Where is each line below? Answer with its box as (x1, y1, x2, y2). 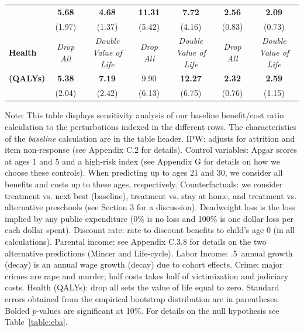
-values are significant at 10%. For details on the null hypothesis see (36, 304, 279, 316)
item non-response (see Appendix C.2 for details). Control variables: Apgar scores (5, 143, 298, 156)
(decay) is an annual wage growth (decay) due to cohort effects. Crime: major (5, 258, 283, 271)
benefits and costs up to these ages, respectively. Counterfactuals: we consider (5, 177, 283, 190)
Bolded (5, 304, 30, 316)
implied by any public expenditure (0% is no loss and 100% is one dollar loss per (5, 212, 294, 224)
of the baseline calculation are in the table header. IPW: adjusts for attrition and (5, 132, 295, 144)
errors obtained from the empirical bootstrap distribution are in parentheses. (5, 292, 279, 304)
